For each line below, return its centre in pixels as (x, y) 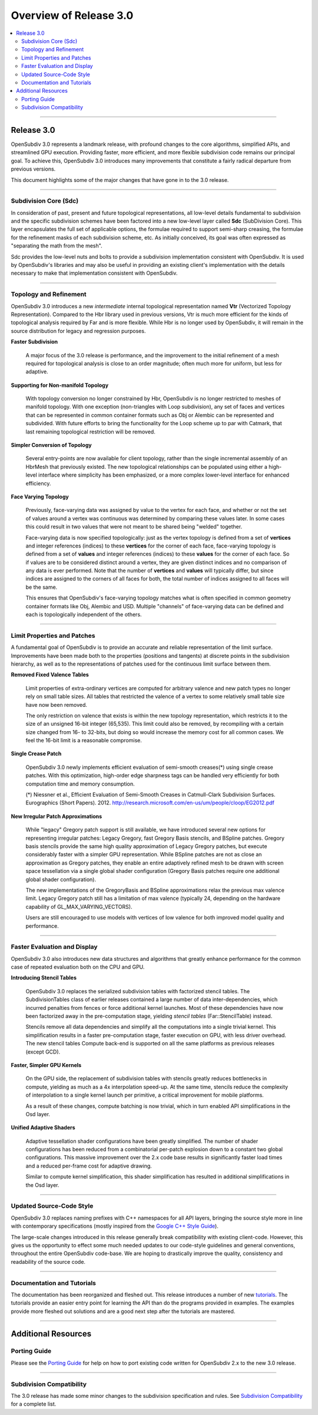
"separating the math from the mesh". (57, 246)
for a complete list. (34, 1404)
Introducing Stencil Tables (44, 978)
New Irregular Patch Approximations (57, 816)
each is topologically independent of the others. (84, 615)
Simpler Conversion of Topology (51, 445)
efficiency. (38, 483)
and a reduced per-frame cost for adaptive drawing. (89, 1166)
